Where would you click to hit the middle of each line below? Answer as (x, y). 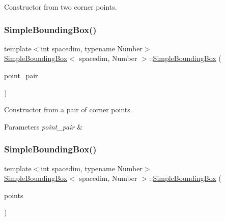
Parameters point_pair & (44, 126)
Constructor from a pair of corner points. (68, 109)
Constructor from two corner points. (61, 7)
